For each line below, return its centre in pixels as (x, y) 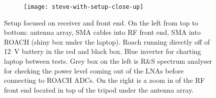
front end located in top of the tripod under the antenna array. (99, 89)
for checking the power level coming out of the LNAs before (94, 70)
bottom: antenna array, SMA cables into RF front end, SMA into (102, 32)
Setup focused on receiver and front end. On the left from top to (101, 22)
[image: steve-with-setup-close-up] (84, 7)
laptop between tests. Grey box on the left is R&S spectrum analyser (108, 61)
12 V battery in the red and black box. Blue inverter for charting (103, 51)
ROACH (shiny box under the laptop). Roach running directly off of (107, 41)
